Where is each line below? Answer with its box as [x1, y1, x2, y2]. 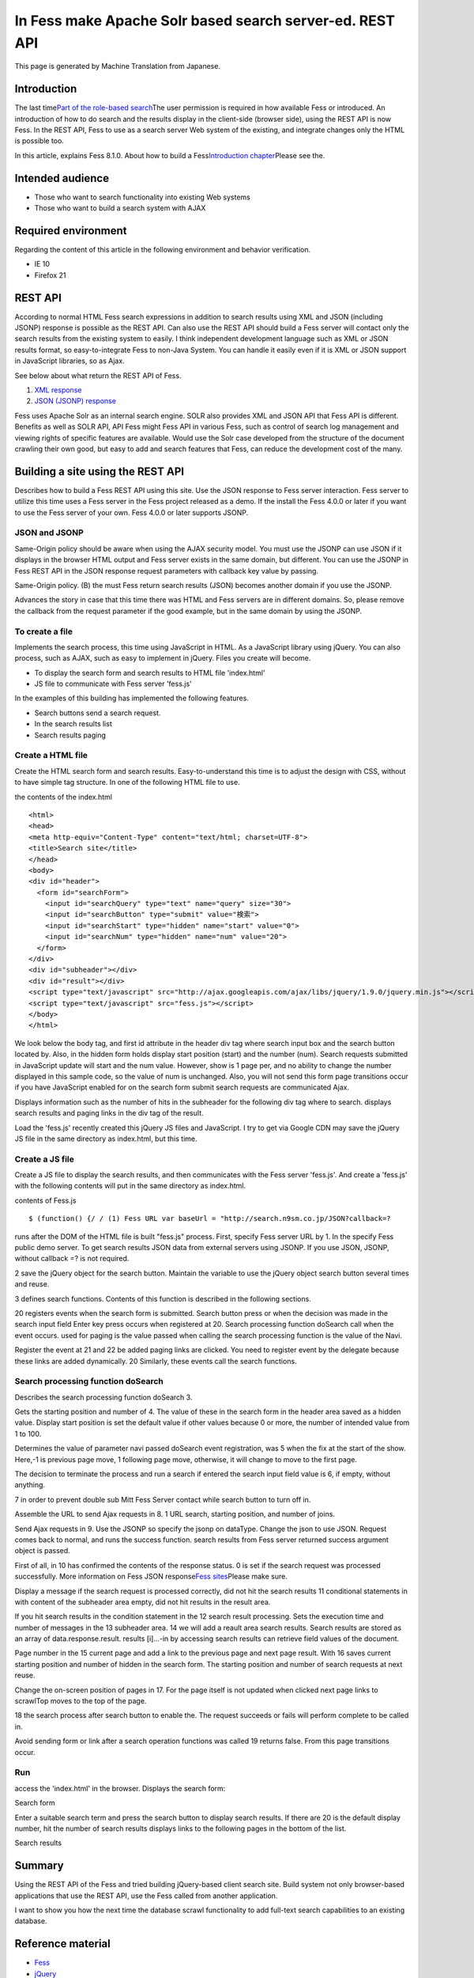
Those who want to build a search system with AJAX [34, 203, 206, 213]
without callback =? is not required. [14, 1254, 130, 1264]
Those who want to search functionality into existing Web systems [34, 192, 250, 202]
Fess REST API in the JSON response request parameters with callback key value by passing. [14, 566, 319, 575]
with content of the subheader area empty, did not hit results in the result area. [14, 1597, 271, 1606]
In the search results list [34, 719, 112, 729]
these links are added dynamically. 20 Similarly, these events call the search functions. [14, 1356, 297, 1366]
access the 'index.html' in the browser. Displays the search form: [14, 1783, 226, 1793]
